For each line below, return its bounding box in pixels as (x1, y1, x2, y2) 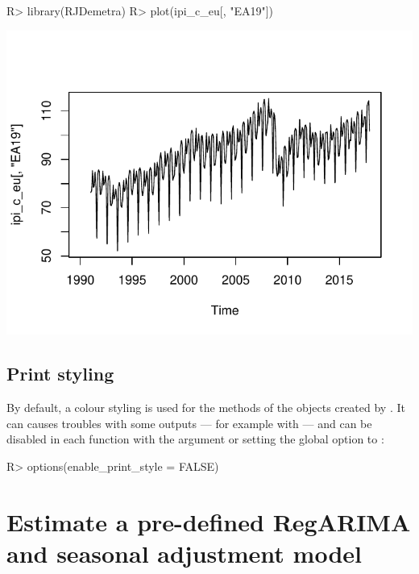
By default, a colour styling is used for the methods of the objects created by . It (6, 399, 405, 416)
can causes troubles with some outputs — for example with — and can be (6, 414, 372, 431)
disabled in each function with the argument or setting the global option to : (6, 430, 384, 447)
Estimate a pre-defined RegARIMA (6, 505, 411, 538)
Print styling (6, 361, 114, 386)
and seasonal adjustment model (6, 536, 363, 569)
